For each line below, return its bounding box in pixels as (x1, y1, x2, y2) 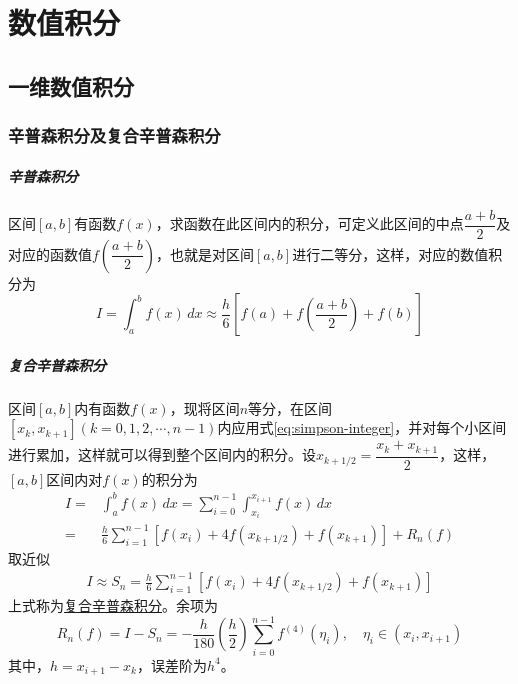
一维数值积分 (8, 70, 134, 101)
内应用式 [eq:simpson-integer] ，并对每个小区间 (217, 417, 507, 438)
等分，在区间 (248, 397, 333, 418)
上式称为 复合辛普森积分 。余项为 (8, 595, 218, 616)
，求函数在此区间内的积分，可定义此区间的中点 (155, 213, 464, 234)
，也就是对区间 (155, 243, 254, 264)
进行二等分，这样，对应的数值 (292, 243, 489, 264)
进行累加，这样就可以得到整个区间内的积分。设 (8, 444, 316, 465)
